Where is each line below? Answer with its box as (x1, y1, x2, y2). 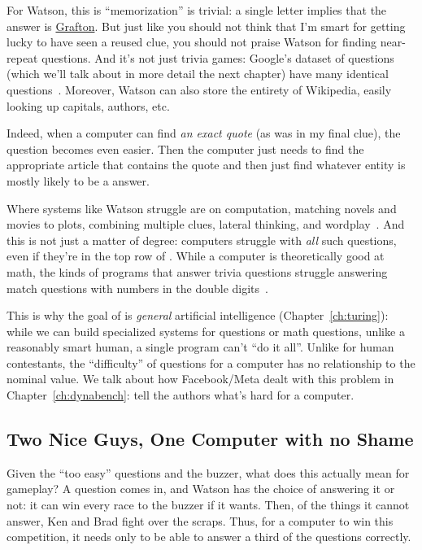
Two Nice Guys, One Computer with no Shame (7, 426, 414, 452)
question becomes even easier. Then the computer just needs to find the (7, 140, 364, 157)
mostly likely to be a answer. (7, 172, 150, 189)
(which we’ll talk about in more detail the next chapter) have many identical (7, 65, 389, 82)
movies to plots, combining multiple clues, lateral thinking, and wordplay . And (7, 216, 405, 233)
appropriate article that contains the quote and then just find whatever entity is (7, 156, 406, 173)
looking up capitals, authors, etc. (7, 97, 170, 114)
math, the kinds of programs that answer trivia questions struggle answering (7, 263, 388, 280)
